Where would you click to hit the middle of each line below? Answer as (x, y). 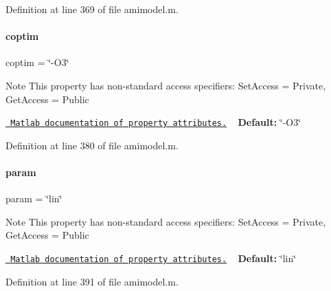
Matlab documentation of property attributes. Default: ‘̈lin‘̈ (153, 258)
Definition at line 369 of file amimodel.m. (92, 9)
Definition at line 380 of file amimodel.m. (92, 145)
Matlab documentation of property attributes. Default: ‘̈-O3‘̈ (156, 122)
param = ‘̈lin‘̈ (34, 198)
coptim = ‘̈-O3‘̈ (37, 62)
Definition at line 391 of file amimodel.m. (92, 281)
